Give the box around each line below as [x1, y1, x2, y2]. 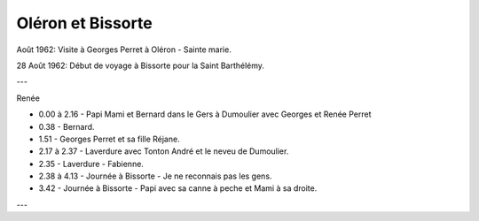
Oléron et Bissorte [16, 13, 153, 33]
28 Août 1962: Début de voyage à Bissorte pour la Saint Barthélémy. [16, 60, 265, 71]
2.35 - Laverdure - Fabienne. [38, 158, 144, 169]
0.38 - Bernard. [38, 121, 95, 132]
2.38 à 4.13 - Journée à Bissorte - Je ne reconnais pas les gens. [38, 171, 272, 181]
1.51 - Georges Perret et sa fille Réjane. [38, 133, 181, 144]
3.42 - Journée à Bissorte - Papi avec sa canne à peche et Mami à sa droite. [38, 183, 318, 194]
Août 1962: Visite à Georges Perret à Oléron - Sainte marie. [16, 44, 232, 55]
